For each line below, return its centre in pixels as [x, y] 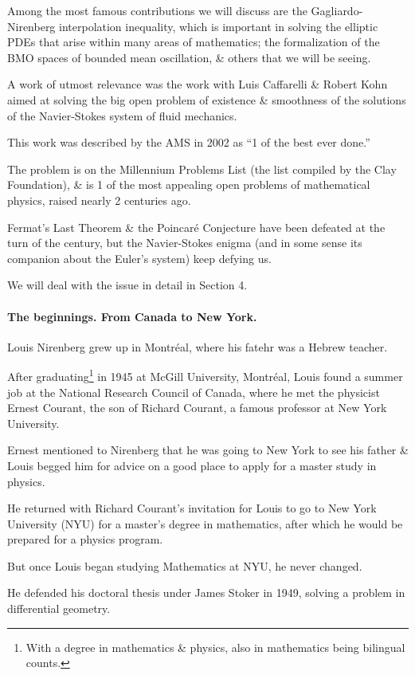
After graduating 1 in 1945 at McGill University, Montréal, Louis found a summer [205, 375]
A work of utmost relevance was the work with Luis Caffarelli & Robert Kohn [198, 84]
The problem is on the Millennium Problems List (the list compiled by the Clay [202, 169]
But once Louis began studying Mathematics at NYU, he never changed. [185, 565]
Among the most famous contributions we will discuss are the [157, 10]
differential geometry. [59, 608]
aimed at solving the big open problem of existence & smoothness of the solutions [207, 99]
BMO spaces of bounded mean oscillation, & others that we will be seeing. [189, 57]
